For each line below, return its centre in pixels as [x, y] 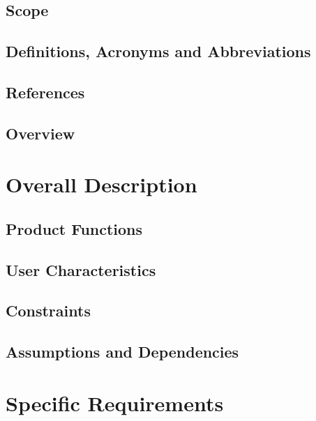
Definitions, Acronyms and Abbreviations [158, 51]
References [45, 92]
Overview [40, 133]
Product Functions [74, 228]
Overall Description [101, 184]
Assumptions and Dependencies [122, 352]
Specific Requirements [115, 403]
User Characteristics [81, 269]
